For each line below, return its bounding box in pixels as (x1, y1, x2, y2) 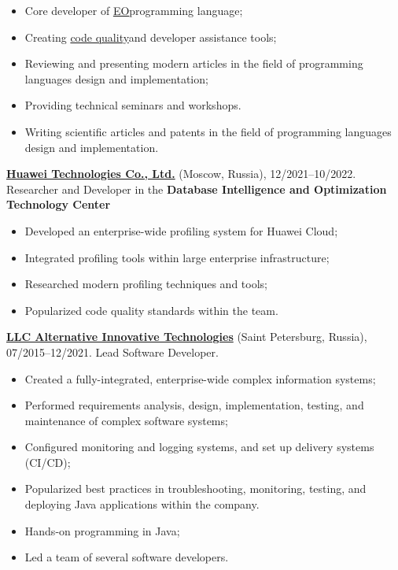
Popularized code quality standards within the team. (24, 302, 278, 318)
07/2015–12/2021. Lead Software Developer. (6, 343, 219, 360)
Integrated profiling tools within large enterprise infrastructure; (24, 249, 330, 265)
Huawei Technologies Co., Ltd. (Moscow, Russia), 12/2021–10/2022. (6, 165, 356, 182)
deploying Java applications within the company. (24, 496, 260, 513)
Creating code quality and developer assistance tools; (24, 28, 277, 45)
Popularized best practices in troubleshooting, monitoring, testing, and (24, 480, 367, 497)
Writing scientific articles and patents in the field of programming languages (24, 123, 392, 139)
